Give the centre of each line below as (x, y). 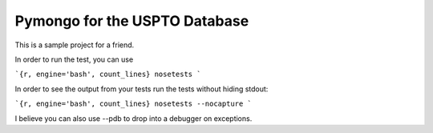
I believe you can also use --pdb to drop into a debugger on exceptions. (134, 118)
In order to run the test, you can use (74, 59)
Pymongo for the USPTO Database (132, 21)
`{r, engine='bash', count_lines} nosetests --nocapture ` (134, 104)
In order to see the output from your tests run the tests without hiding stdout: (142, 89)
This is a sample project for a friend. (75, 45)
